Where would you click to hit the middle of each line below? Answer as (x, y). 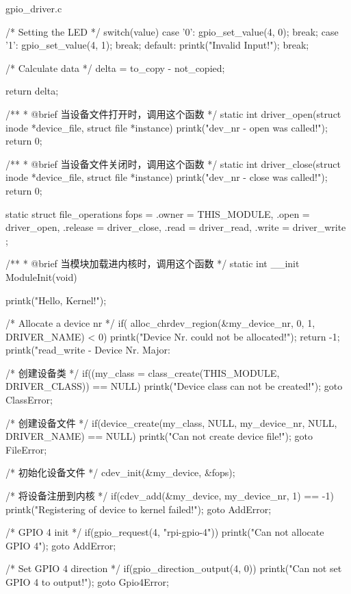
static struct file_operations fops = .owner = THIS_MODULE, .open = (158, 213)
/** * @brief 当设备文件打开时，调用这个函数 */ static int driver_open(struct (173, 113)
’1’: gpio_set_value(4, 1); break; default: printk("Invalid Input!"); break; (157, 45)
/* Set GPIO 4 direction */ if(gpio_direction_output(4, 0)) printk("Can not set (174, 568)
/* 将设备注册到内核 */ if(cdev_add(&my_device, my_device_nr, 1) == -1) (170, 496)
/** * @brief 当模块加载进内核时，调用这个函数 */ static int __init (153, 263)
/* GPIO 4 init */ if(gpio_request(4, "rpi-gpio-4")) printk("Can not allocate (165, 532)
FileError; (26, 449)
